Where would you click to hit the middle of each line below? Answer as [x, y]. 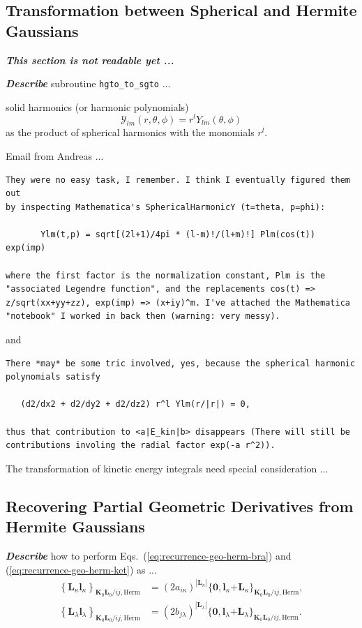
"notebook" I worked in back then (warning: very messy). [143, 316]
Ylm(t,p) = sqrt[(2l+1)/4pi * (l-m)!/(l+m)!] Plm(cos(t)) [178, 234]
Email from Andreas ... [55, 155]
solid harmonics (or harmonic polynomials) [97, 106]
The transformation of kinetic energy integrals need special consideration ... [167, 468]
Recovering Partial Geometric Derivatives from [180, 506]
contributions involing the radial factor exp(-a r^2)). [141, 446]
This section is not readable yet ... [90, 60]
